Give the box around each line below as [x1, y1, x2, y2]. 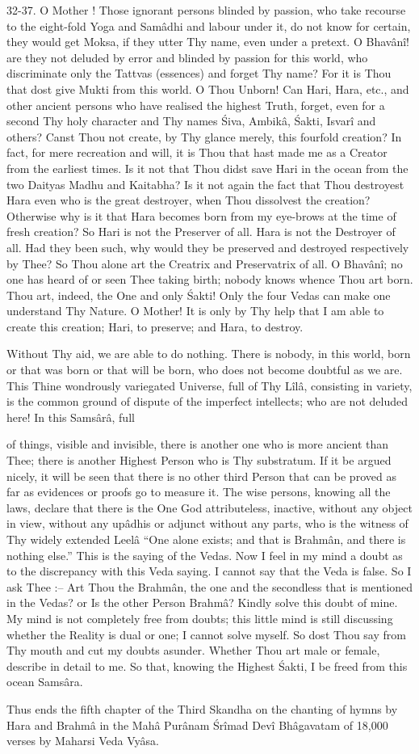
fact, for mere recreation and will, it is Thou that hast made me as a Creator [6, 144, 388, 161]
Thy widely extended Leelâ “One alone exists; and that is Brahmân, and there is [6, 531, 406, 547]
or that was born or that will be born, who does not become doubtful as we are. [6, 361, 403, 378]
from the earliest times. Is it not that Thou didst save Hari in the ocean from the [6, 159, 409, 176]
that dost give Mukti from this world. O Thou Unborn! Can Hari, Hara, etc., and [6, 80, 409, 97]
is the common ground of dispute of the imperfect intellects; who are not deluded [6, 393, 408, 410]
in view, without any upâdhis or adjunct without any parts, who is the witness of [6, 515, 409, 532]
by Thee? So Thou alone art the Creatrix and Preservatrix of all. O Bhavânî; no [6, 255, 403, 272]
